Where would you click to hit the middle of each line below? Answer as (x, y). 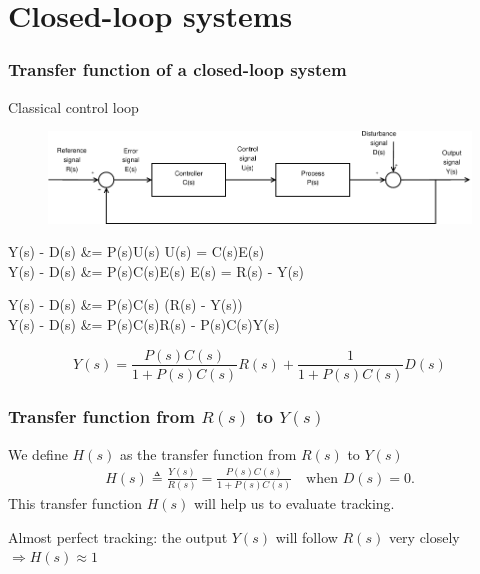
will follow (306, 536)
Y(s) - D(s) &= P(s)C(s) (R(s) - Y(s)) (125, 304)
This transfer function (75, 503)
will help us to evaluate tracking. (294, 503)
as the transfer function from (208, 453)
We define (38, 453)
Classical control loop (73, 106)
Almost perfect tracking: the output (118, 536)
